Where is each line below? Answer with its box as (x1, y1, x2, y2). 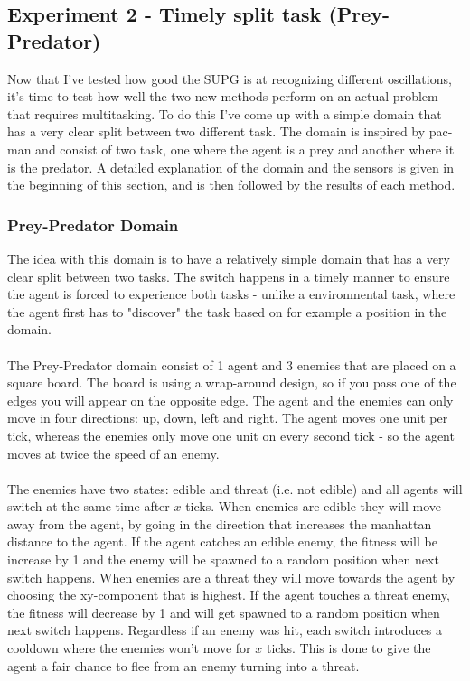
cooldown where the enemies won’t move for (7, 639, 251, 658)
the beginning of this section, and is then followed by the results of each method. (7, 175, 456, 194)
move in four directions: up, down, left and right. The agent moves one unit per (7, 408, 448, 427)
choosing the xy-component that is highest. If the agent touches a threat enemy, (7, 585, 450, 604)
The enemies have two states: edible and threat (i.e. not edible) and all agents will (7, 479, 463, 498)
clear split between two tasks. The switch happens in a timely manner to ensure (7, 266, 450, 285)
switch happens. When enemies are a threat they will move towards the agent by (7, 567, 456, 586)
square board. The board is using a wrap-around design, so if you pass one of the (7, 373, 456, 392)
